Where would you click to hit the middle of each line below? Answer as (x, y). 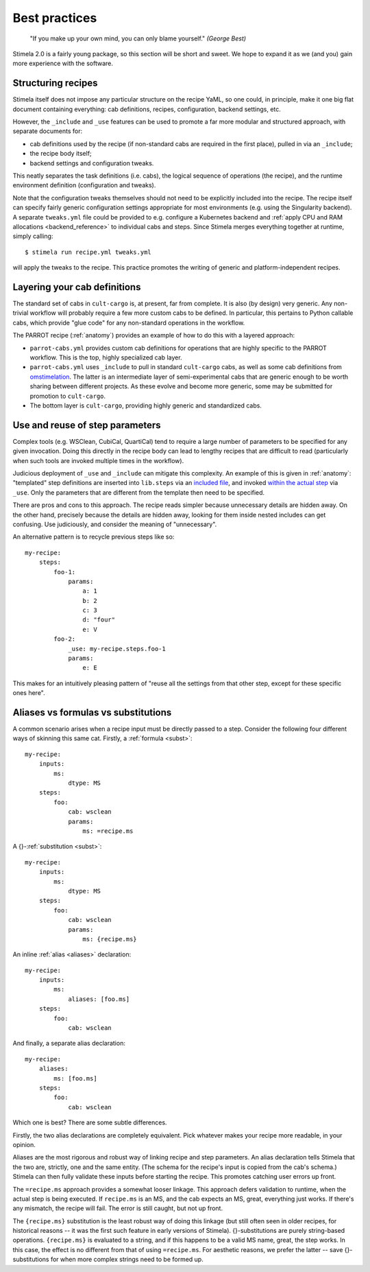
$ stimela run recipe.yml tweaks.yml (88, 252)
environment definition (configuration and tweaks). (84, 185)
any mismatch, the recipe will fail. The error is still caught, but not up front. (118, 1208)
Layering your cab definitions (77, 287)
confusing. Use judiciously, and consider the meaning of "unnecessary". (115, 524)
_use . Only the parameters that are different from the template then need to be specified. (139, 492)
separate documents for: (47, 131)
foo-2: (65, 639)
